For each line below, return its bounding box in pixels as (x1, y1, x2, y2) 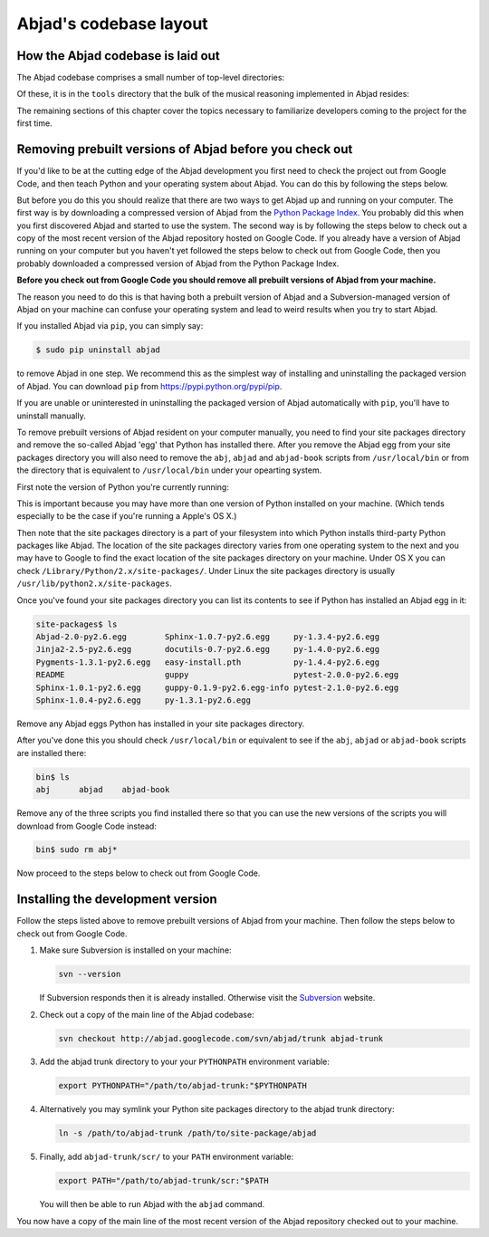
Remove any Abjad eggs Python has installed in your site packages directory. (16, 718, 305, 729)
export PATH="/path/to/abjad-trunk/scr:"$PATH (58, 1175, 269, 1186)
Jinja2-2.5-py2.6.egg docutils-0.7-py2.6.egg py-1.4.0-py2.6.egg (35, 644, 380, 655)
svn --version (58, 969, 121, 980)
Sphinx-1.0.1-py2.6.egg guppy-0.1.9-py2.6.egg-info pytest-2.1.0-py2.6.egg (35, 682, 399, 693)
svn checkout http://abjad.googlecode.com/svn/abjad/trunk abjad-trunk (58, 1033, 384, 1043)
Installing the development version (16, 892, 217, 907)
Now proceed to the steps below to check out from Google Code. (16, 868, 261, 878)
